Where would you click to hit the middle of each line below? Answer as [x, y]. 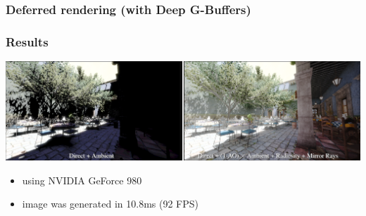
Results [27, 41]
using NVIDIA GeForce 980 [82, 180]
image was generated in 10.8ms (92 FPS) [111, 204]
